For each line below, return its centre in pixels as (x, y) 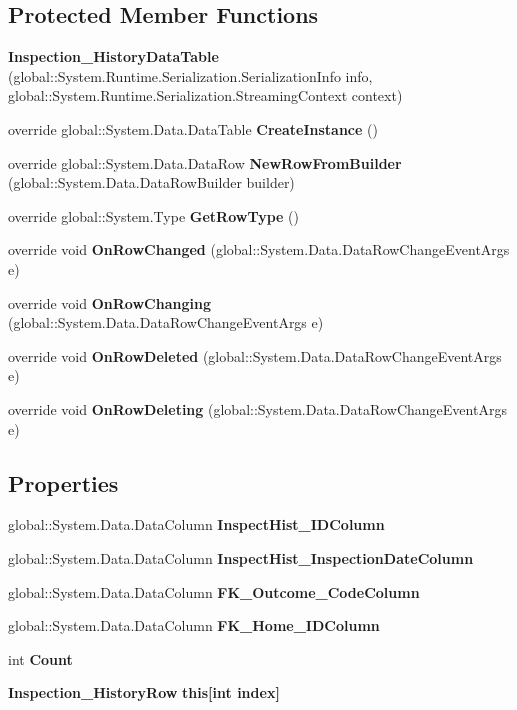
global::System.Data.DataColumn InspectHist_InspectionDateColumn (241, 557)
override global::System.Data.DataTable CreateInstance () (193, 128)
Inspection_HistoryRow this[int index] (144, 692)
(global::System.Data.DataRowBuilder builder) (151, 182)
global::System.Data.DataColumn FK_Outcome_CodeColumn (214, 591)
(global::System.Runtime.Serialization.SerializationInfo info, (190, 75)
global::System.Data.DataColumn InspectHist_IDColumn (196, 524)
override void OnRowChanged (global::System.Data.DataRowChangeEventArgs (259, 249)
